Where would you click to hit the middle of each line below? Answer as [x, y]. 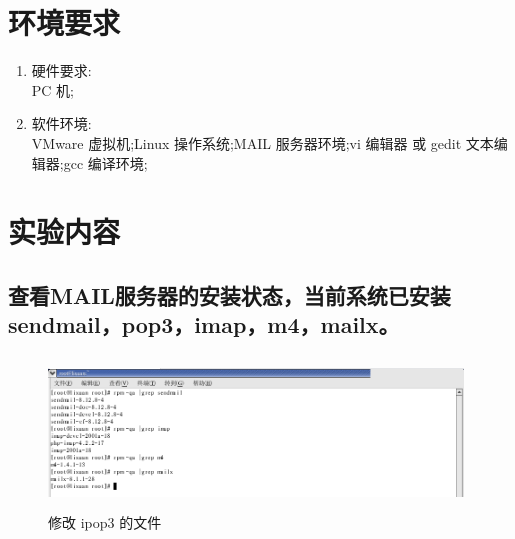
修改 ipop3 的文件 [105, 521]
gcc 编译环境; [105, 162]
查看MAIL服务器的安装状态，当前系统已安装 [229, 294]
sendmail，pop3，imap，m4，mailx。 [204, 324]
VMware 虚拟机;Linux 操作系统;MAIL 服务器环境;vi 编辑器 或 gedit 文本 [262, 142]
